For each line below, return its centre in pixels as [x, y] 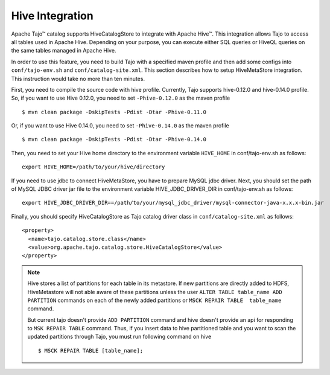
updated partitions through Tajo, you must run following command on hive [119, 337]
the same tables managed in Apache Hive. [64, 51]
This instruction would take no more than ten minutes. [78, 79]
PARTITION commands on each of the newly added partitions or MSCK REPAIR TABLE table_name [154, 300]
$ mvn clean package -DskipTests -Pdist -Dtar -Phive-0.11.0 [114, 112]
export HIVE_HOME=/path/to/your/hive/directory [94, 167]
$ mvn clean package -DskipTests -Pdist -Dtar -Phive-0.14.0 [114, 139]
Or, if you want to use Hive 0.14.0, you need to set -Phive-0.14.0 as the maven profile [120, 126]
